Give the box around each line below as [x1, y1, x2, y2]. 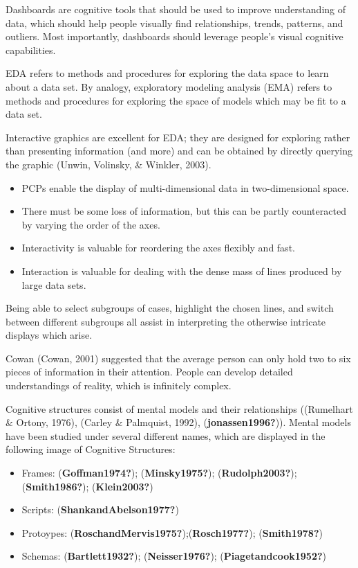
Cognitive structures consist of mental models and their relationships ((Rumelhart [6, 401, 353, 416]
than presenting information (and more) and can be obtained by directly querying [6, 143, 353, 158]
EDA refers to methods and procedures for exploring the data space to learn [6, 66, 329, 80]
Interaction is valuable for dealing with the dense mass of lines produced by [21, 263, 342, 278]
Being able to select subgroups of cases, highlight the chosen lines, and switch [6, 301, 334, 315]
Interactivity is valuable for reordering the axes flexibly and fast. [21, 240, 295, 255]
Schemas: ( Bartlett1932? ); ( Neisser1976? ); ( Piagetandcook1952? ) [21, 549, 326, 563]
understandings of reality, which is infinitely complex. [6, 378, 232, 393]
